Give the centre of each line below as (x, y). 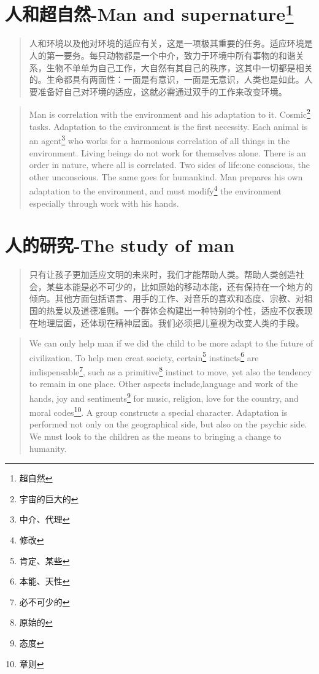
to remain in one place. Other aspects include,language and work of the (163, 384)
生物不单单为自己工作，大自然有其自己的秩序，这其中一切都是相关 (179, 67)
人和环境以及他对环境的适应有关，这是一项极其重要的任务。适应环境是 (171, 43)
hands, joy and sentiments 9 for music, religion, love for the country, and (164, 397)
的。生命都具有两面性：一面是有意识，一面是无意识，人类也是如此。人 (171, 79)
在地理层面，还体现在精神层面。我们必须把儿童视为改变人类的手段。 (167, 322)
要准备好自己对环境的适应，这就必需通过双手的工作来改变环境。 (158, 91)
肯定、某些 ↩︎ (44, 560)
